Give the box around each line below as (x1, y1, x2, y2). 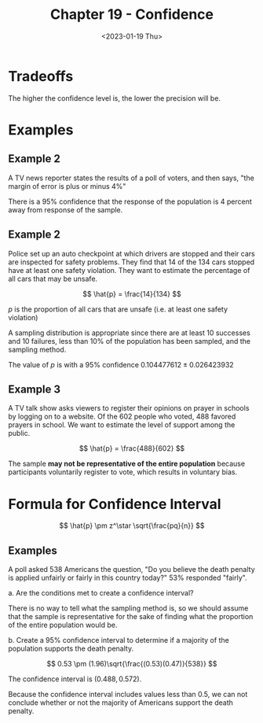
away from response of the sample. (8, 205, 123, 214)
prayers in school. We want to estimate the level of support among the (8, 420, 236, 430)
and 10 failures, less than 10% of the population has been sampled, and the (8, 336, 251, 345)
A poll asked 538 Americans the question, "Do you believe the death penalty (8, 565, 255, 574)
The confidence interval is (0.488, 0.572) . (8, 674, 142, 684)
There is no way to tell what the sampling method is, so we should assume (8, 603, 249, 613)
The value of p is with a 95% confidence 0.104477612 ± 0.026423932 (8, 360, 234, 369)
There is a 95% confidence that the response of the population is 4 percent (8, 197, 253, 206)
